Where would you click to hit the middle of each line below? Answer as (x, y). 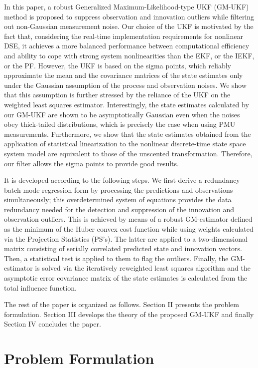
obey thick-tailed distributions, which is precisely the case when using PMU (120, 124)
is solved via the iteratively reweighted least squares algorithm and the (143, 268)
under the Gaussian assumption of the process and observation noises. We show (126, 85)
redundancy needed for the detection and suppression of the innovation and (119, 209)
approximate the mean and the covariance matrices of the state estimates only (124, 75)
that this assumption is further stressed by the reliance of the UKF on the (117, 95)
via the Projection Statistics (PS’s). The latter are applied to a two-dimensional (126, 238)
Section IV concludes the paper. (53, 324)
